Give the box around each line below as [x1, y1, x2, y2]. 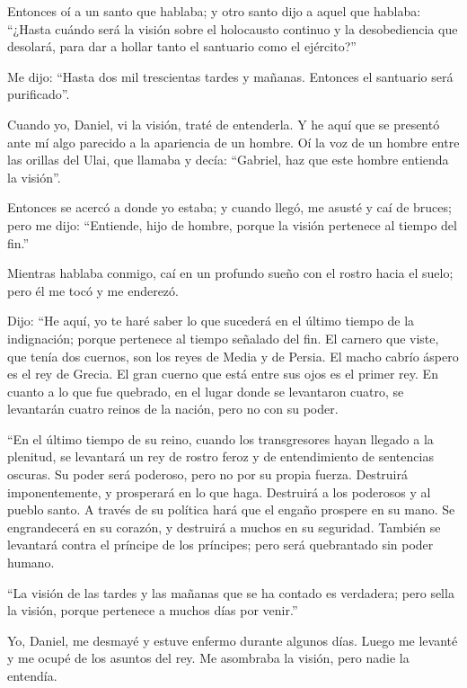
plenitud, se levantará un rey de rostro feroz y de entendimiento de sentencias [7, 447, 434, 466]
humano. [7, 553, 55, 572]
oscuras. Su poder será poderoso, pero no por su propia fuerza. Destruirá [7, 465, 408, 484]
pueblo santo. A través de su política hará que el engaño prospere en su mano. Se [7, 500, 455, 519]
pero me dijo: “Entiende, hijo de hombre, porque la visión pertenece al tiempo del [7, 215, 457, 234]
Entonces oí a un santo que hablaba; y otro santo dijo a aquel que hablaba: [7, 2, 421, 20]
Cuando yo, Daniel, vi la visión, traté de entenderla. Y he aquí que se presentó [7, 114, 440, 133]
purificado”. [7, 85, 70, 103]
